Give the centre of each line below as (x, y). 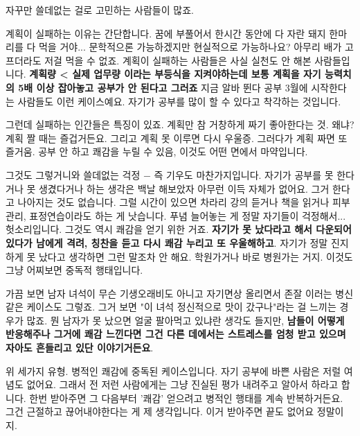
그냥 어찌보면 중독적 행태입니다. (74, 270)
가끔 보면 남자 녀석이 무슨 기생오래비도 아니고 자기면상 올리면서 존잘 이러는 (169, 293)
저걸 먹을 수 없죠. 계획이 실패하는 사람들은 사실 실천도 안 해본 (178, 60)
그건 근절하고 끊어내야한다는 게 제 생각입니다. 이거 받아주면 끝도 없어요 (160, 411)
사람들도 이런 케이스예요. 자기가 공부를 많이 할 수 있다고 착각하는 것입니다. (179, 101)
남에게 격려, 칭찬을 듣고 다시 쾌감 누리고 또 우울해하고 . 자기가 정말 (182, 242)
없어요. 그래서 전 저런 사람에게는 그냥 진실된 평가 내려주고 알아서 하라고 (182, 384)
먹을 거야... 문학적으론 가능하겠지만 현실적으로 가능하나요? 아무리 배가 (190, 47)
